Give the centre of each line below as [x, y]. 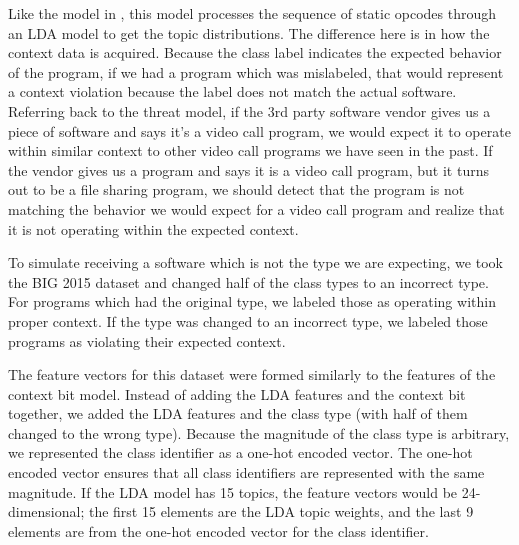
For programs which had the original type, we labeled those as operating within [252, 301]
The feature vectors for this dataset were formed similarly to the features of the [252, 374]
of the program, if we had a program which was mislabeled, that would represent [256, 71]
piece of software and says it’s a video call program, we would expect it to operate [259, 130]
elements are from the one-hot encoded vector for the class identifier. [218, 530]
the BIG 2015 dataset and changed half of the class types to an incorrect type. [248, 281]
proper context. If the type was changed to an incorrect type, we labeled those [248, 320]
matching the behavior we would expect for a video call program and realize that [256, 208]
